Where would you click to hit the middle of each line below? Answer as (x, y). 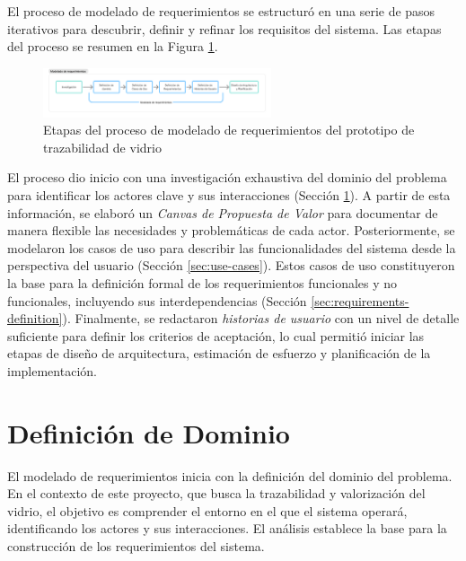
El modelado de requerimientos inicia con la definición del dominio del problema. (230, 475)
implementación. (52, 370)
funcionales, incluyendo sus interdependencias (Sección (157, 300)
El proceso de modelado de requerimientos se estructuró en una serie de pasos (221, 11)
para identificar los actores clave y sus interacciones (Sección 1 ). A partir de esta (229, 195)
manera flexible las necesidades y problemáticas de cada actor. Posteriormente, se (231, 230)
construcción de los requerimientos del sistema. (136, 546)
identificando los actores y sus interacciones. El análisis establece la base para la (227, 528)
